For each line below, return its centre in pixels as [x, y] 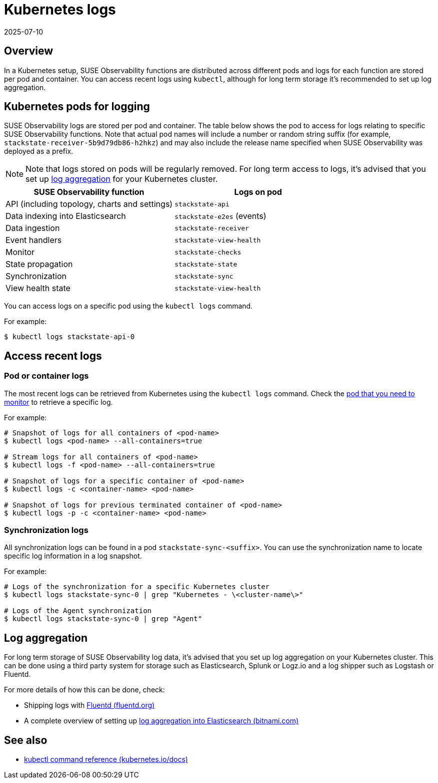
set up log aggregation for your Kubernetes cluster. [122, 179]
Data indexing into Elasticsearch [66, 216]
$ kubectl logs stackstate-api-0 [69, 337]
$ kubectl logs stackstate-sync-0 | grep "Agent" [103, 619]
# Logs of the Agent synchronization [78, 611]
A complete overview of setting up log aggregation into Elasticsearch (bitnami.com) [161, 721]
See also [26, 740]
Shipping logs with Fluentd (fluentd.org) [89, 705]
